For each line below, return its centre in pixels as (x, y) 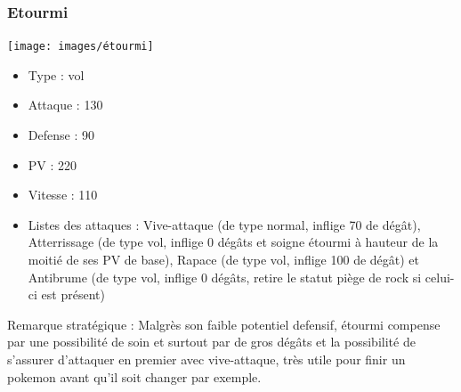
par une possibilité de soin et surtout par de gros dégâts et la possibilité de (211, 342)
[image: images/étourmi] (81, 47)
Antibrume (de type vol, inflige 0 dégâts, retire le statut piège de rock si (225, 277)
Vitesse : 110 (63, 195)
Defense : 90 (61, 135)
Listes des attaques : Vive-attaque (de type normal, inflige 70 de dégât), (224, 224)
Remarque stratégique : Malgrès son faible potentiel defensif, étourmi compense (224, 324)
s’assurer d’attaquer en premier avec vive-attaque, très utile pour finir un (206, 359)
